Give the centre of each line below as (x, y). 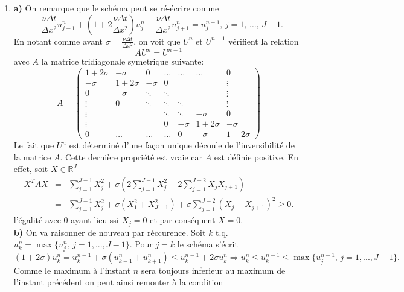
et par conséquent (183, 220)
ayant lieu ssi (95, 220)
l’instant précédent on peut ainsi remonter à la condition (118, 282)
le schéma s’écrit (207, 244)
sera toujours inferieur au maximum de (213, 270)
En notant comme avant (58, 41)
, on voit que (157, 41)
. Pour (141, 244)
